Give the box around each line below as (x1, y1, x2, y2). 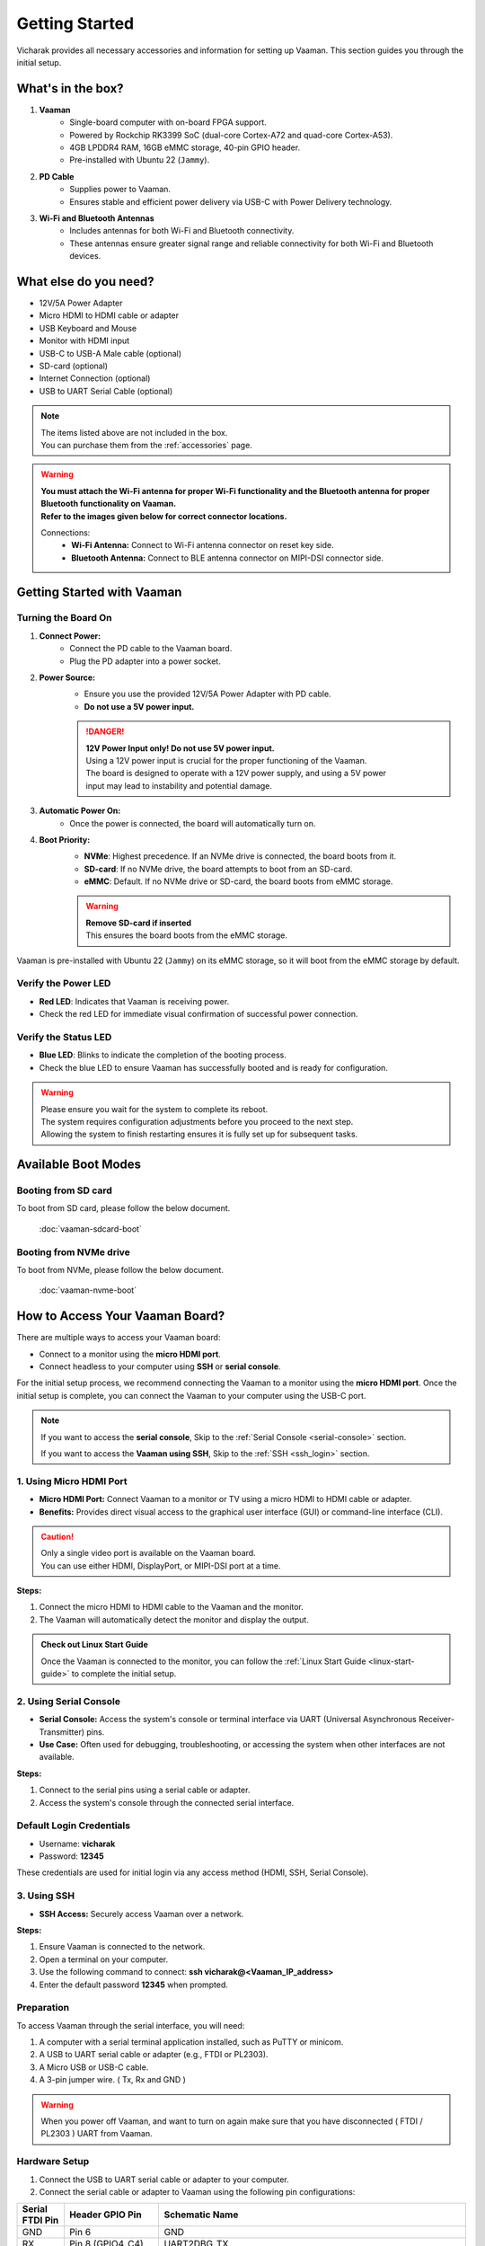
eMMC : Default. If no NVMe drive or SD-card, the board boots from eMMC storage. (84, 876, 393, 887)
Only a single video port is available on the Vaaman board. (40, 1548, 256, 1559)
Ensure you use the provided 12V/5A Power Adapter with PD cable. (84, 688, 331, 700)
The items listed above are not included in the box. (40, 427, 228, 438)
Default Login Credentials (16, 1819, 130, 1832)
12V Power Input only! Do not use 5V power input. (85, 742, 275, 754)
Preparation (16, 2002, 70, 2014)
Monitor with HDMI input (39, 335, 130, 346)
